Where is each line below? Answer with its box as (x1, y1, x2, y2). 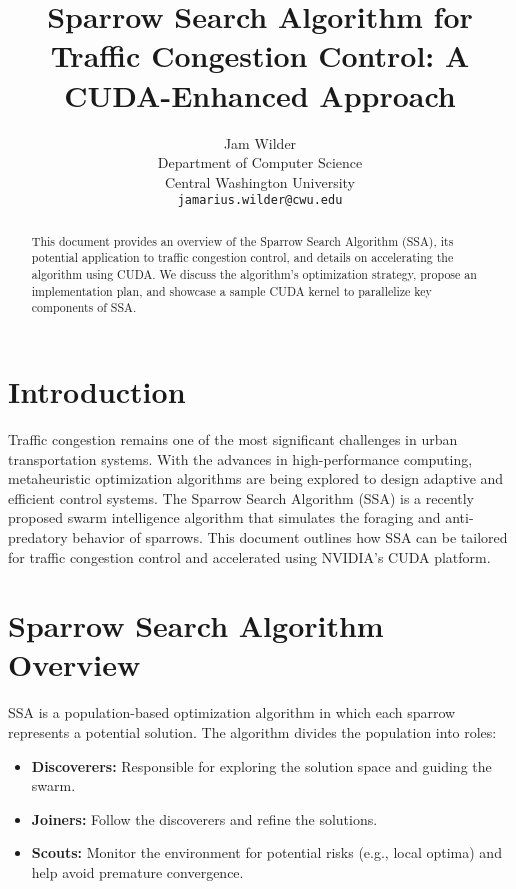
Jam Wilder (223, 132, 297, 153)
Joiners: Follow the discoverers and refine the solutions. (31, 808, 378, 829)
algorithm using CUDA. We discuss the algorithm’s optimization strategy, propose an (31, 266, 477, 283)
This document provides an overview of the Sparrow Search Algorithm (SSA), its (31, 232, 454, 249)
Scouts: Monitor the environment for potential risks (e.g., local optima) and (31, 842, 502, 863)
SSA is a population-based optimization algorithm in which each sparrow (8, 702, 456, 723)
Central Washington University (164, 171, 356, 192)
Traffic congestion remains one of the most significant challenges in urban (8, 428, 458, 449)
